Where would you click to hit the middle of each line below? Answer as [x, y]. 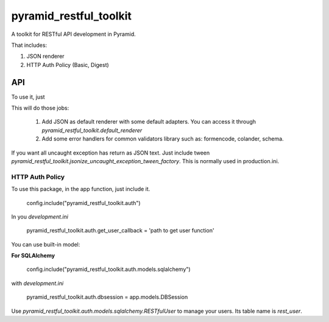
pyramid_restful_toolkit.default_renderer [92, 130]
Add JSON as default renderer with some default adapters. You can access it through [149, 122]
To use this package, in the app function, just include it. [81, 189]
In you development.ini [40, 217]
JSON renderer [45, 56]
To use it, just [28, 97]
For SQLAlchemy [33, 256]
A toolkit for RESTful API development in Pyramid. [74, 34]
